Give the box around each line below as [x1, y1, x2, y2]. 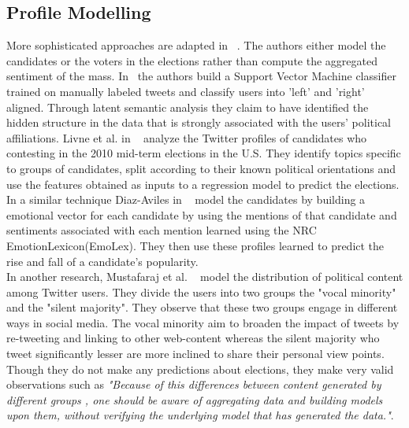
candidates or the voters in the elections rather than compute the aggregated [6, 52, 377, 68]
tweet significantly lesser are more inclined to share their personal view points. [6, 345, 385, 362]
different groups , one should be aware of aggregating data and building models [6, 391, 383, 408]
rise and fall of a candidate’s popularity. [6, 253, 199, 269]
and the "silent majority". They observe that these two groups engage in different [6, 299, 398, 315]
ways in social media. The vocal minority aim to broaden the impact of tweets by [6, 314, 400, 330]
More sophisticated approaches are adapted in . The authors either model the [6, 37, 386, 53]
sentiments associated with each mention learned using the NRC [6, 222, 317, 238]
